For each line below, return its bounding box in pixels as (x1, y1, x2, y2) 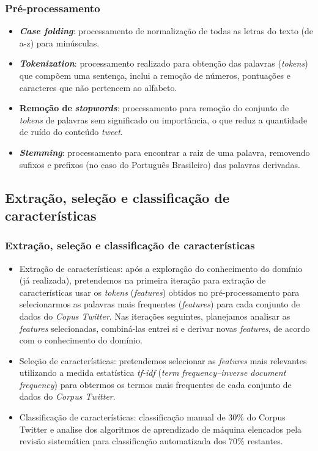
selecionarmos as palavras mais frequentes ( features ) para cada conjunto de (19, 298, 300, 310)
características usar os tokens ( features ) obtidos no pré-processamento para (19, 285, 300, 298)
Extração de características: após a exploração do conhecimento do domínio (19, 262, 303, 274)
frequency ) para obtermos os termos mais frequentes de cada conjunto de (19, 378, 292, 391)
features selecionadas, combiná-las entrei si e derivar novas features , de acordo (19, 321, 310, 334)
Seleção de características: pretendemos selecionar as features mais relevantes (19, 354, 307, 367)
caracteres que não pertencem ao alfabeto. (19, 81, 177, 94)
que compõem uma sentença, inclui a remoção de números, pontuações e (19, 69, 290, 81)
